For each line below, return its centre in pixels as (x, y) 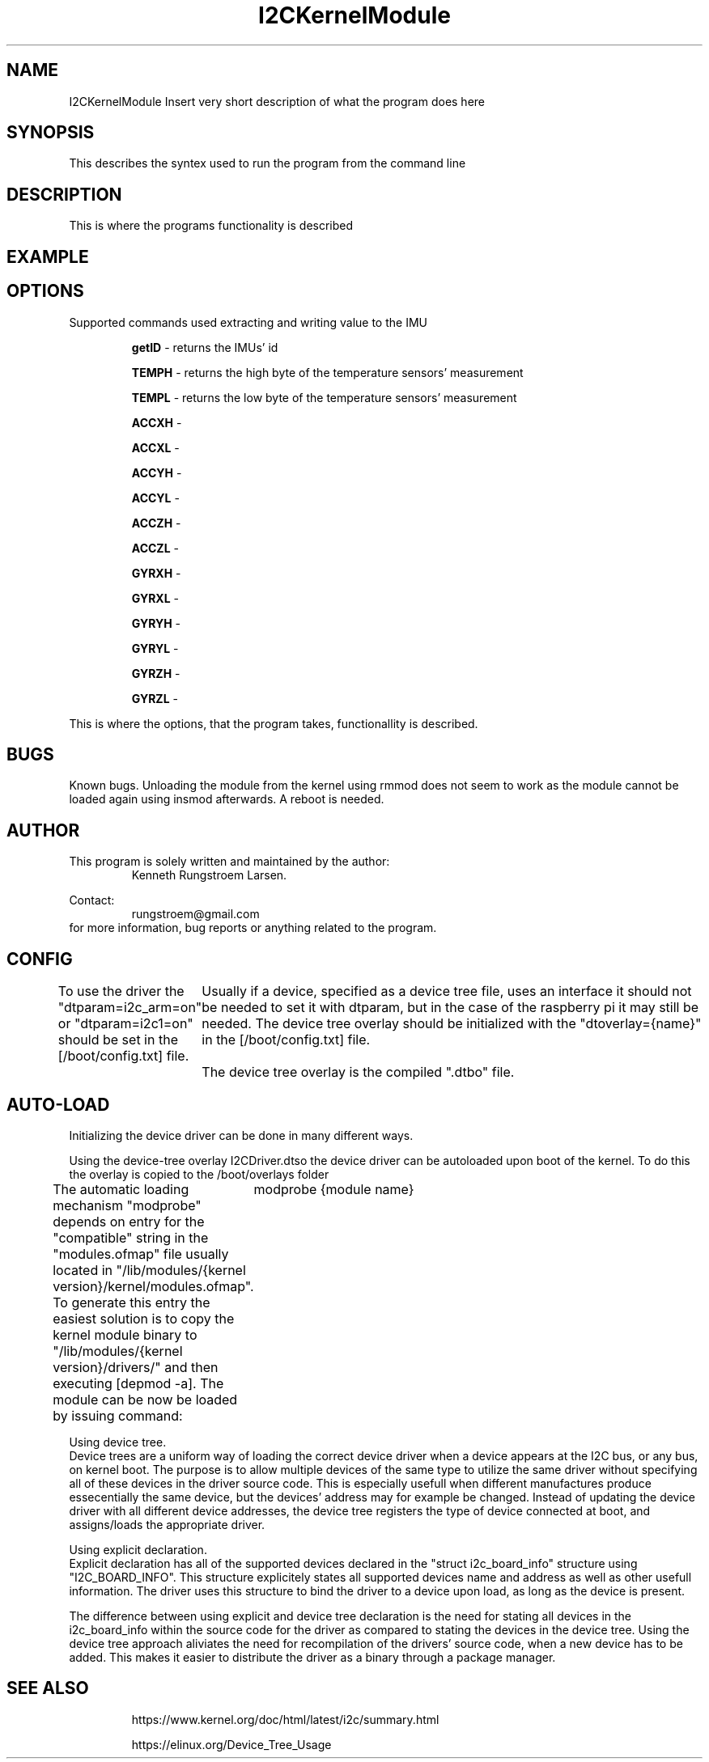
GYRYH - (156, 623)
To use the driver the (121, 991)
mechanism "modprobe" (127, 1205)
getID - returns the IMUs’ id (205, 347)
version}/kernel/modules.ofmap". (153, 1286)
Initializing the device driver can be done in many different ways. (241, 1135)
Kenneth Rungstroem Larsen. (209, 875)
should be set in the (118, 1040)
